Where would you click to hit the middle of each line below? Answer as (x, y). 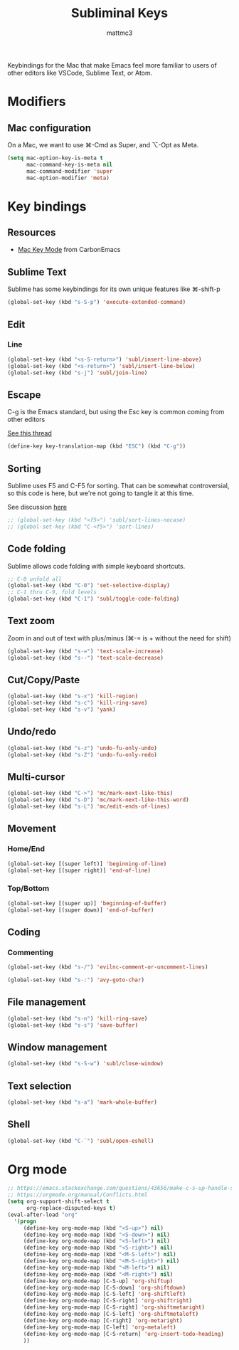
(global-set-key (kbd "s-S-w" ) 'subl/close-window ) (85, 1064)
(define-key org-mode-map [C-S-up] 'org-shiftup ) (98, 1281)
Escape (24, 395)
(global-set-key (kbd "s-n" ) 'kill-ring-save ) (78, 1018)
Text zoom (31, 621)
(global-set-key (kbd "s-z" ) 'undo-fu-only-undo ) (83, 748)
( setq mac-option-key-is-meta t (55, 158)
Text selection (39, 1086)
